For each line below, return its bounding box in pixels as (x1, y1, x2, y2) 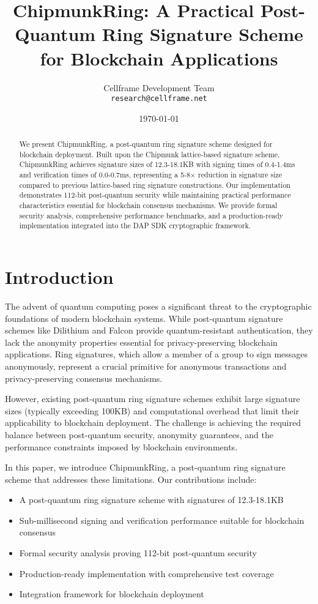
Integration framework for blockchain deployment (19, 587, 204, 600)
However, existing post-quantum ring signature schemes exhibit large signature (5, 392, 300, 405)
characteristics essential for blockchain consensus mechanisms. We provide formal (19, 200, 278, 211)
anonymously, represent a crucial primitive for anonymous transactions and (5, 359, 287, 372)
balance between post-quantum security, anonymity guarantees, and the (5, 428, 273, 441)
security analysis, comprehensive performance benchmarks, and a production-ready (19, 210, 284, 220)
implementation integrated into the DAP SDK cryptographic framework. (19, 220, 251, 231)
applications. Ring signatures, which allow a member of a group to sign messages (5, 348, 308, 360)
